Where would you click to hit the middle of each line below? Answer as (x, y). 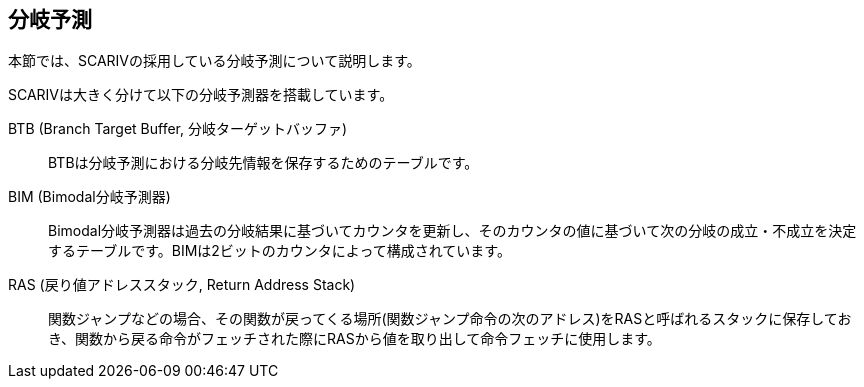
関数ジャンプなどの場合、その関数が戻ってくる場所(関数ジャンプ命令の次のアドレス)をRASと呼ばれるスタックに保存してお (450, 319)
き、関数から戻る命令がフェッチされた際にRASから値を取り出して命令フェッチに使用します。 (354, 339)
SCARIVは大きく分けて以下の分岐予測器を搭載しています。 (201, 95)
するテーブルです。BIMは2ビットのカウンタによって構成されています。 (279, 251)
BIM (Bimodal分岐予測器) (89, 197)
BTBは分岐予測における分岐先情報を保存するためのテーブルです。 (263, 163)
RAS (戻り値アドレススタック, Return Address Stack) (182, 285)
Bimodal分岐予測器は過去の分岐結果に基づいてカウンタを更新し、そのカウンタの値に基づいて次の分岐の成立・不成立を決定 (452, 231)
